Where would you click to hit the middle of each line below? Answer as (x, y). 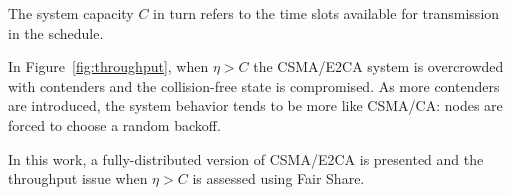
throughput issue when (78, 178)
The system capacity (71, 13)
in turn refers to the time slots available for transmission (326, 13)
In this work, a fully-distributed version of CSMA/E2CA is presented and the (246, 158)
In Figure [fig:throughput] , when (108, 66)
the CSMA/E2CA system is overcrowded (378, 66)
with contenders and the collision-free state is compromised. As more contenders (254, 85)
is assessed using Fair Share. (278, 178)
